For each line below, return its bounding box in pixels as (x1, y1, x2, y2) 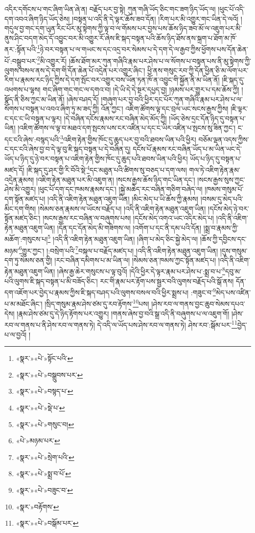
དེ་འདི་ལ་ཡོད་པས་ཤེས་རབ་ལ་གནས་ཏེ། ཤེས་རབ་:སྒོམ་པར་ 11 (97, 318, 237, 330)
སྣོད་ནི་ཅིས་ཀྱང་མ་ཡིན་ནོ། (4, 94, 65, 104)
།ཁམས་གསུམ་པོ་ (205, 184, 244, 194)
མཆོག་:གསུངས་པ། (4, 233, 48, 244)
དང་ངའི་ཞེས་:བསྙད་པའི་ (4, 134, 61, 144)
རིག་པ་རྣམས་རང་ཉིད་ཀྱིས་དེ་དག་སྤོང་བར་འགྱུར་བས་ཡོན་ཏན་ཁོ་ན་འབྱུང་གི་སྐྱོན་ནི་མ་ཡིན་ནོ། (4, 75, 220, 85)
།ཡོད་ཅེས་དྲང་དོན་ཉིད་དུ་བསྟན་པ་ (169, 113, 246, 123)
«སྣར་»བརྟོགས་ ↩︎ (16, 501, 59, 511)
